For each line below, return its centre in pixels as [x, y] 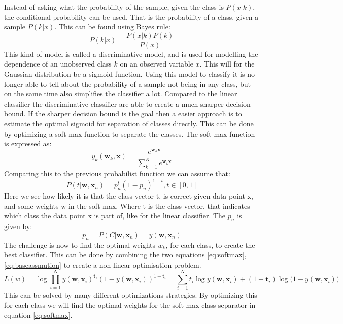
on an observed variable [157, 64]
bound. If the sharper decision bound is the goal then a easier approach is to [123, 114]
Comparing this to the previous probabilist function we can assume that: [117, 173]
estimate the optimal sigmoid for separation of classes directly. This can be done [129, 123]
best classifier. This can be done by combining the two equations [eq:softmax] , [125, 255]
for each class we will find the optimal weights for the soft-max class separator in [130, 305]
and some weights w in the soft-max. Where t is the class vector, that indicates [127, 205]
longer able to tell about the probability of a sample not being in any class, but [128, 84]
